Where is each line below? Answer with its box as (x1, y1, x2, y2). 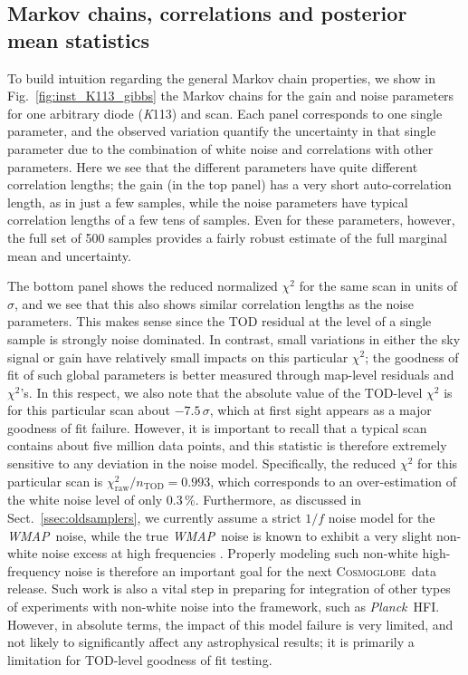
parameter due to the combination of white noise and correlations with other (7, 139, 434, 158)
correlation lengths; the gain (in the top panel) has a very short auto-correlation (7, 175, 452, 194)
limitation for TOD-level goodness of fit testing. (7, 650, 272, 669)
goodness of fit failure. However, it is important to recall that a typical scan (7, 418, 427, 437)
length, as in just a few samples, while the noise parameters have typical (7, 192, 408, 211)
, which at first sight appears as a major (209, 400, 432, 419)
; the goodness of (365, 347, 459, 366)
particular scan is (7, 471, 103, 490)
